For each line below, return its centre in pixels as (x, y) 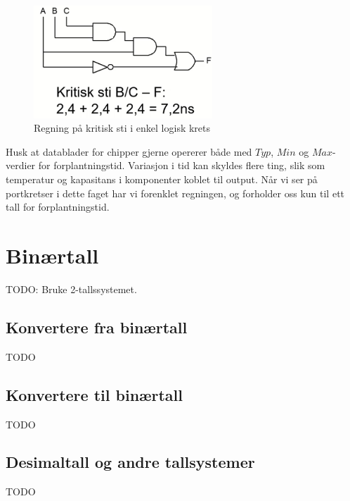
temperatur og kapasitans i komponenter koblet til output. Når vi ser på (162, 179)
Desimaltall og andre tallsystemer (130, 462)
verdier (21, 165)
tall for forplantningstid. (58, 207)
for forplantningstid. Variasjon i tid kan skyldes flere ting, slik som (182, 165)
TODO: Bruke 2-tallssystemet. (71, 289)
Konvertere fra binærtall (97, 327)
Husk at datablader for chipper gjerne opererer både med (129, 151)
